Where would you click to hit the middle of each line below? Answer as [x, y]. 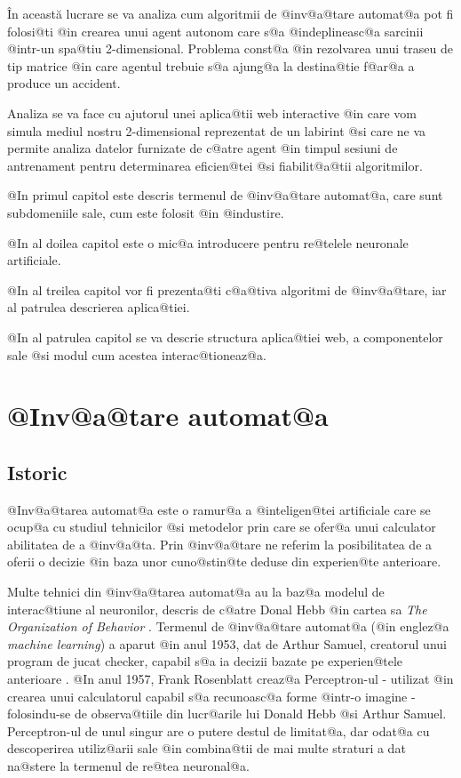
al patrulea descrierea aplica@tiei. [99, 307]
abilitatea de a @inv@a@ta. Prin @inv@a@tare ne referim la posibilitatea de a [220, 544]
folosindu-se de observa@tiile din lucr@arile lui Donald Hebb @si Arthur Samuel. [227, 714]
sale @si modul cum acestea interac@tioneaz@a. [137, 354]
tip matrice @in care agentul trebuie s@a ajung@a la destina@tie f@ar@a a [211, 65]
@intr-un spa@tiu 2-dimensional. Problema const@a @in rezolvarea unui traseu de [230, 48]
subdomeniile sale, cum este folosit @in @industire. [146, 212]
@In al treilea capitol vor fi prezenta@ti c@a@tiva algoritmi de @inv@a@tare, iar [227, 289]
